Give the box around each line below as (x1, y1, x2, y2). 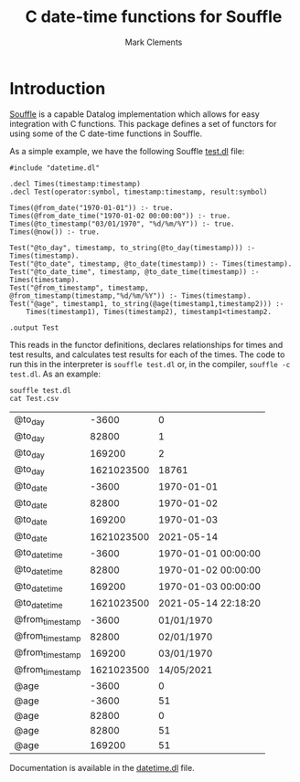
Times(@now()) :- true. (9, 227, 101, 237)
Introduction (9, 78, 106, 99)
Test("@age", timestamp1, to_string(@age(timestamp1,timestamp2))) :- (9, 299, 284, 308)
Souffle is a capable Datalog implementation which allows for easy (9, 108, 261, 120)
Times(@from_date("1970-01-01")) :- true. (9, 203, 174, 212)
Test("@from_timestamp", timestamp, (9, 283, 149, 292)
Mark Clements (124, 37, 183, 48)
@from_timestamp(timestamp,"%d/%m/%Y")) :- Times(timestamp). (9, 291, 252, 301)
